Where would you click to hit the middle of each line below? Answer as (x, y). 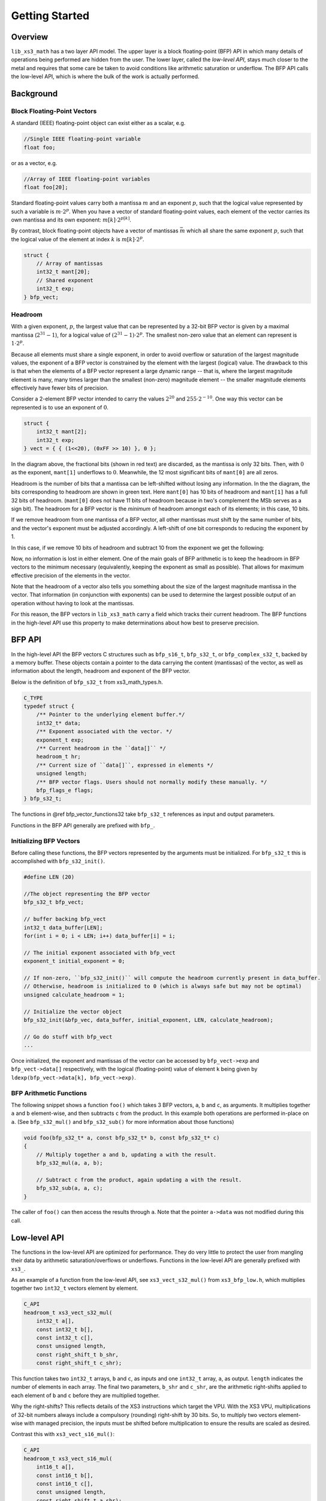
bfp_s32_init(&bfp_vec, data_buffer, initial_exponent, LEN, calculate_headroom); (149, 1020)
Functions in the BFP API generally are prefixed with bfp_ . (83, 825)
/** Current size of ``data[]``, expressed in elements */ (125, 765)
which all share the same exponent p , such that (245, 231)
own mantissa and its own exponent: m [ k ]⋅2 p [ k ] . (71, 219)
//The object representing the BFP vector (87, 894)
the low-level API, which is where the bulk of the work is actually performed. (105, 77)
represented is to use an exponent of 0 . (60, 407)
